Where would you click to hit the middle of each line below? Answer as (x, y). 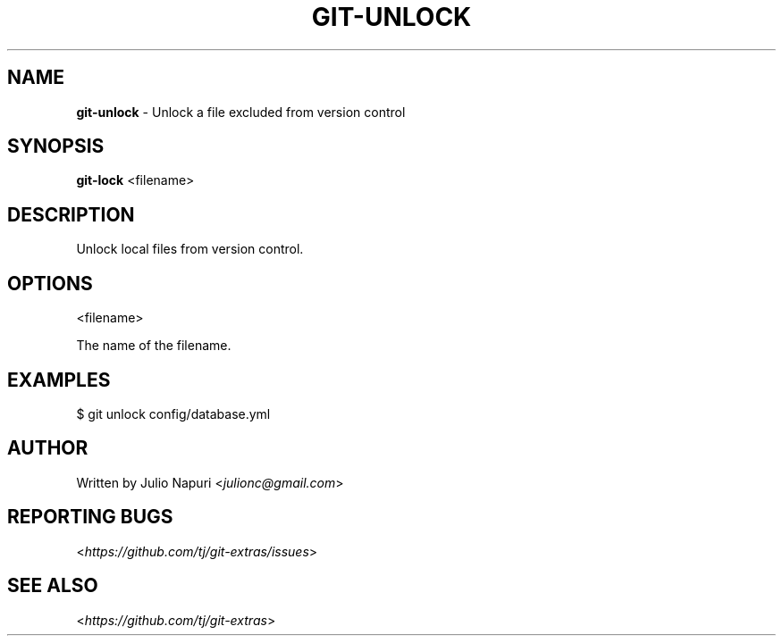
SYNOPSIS (56, 146)
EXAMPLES (59, 380)
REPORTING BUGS (90, 517)
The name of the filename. (154, 346)
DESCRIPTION (71, 214)
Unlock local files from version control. (190, 249)
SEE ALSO (53, 586)
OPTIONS (50, 283)
